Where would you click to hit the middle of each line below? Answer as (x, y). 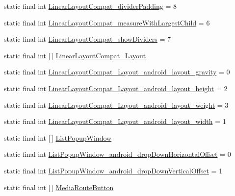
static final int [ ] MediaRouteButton (59, 187)
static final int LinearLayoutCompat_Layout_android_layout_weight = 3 (116, 105)
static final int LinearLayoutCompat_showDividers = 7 (88, 39)
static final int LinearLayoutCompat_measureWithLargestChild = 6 (107, 22)
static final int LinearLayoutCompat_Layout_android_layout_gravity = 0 (117, 72)
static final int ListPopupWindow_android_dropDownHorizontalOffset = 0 (117, 154)
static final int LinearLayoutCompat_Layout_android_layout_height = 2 (116, 88)
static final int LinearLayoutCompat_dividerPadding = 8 (90, 6)
